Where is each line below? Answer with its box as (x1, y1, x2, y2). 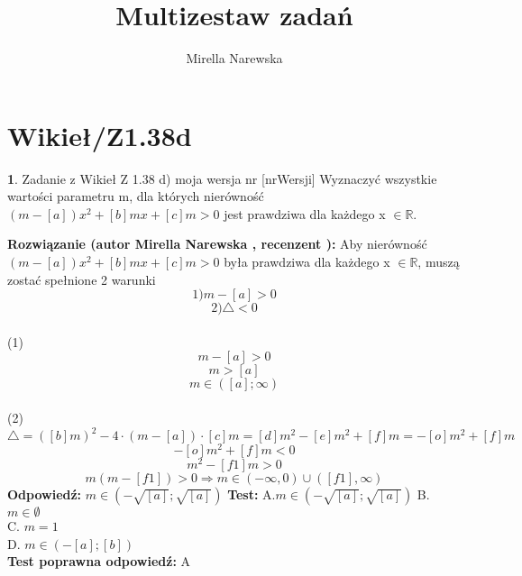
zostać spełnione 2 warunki (7, 270, 156, 288)
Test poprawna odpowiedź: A (7, 552, 191, 571)
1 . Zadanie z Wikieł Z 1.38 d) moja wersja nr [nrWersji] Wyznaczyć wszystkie (7, 169, 437, 187)
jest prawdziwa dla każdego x (224, 204, 386, 223)
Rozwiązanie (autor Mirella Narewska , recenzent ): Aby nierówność (7, 234, 427, 253)
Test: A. (227, 485, 276, 504)
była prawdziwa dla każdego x (224, 252, 390, 271)
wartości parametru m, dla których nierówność (7, 187, 264, 206)
